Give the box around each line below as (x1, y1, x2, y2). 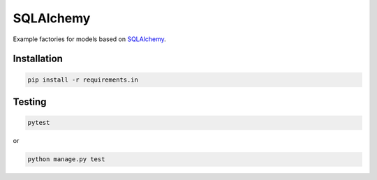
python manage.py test (27, 156, 105, 163)
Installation (13, 53, 63, 65)
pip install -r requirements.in (27, 75, 139, 84)
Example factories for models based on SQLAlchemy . (13, 35, 167, 43)
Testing (13, 96, 47, 107)
